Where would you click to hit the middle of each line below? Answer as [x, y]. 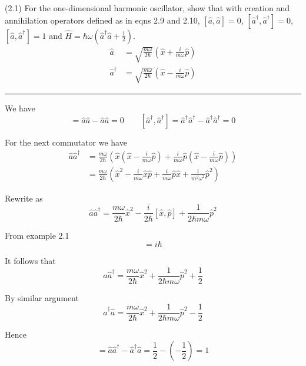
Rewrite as [24, 198]
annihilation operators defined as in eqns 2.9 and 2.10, [102, 20]
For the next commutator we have [66, 142]
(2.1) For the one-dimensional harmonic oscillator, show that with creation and [147, 8]
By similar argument [42, 297]
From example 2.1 [37, 235]
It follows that [30, 261]
